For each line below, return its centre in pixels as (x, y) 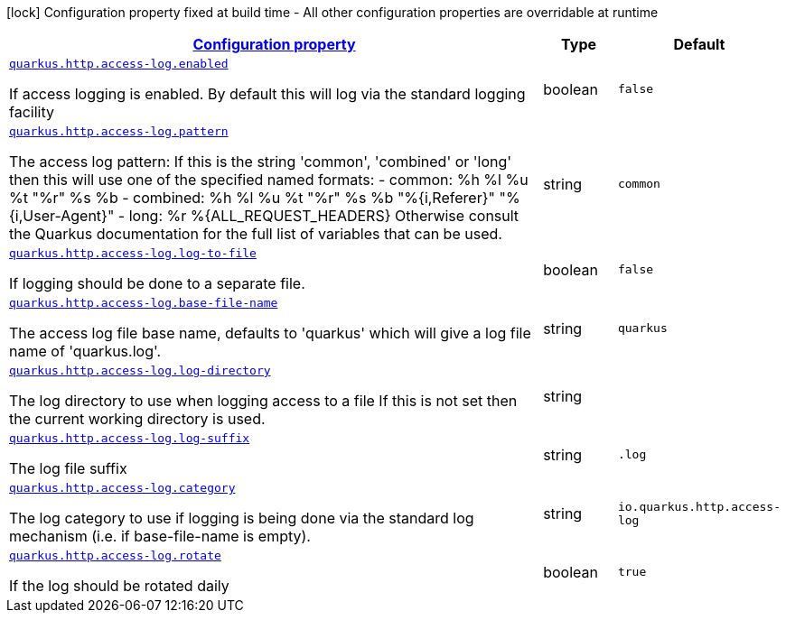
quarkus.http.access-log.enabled (119, 64)
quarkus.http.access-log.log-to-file (133, 253)
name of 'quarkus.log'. (85, 351)
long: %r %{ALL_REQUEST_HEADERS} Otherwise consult (324, 216)
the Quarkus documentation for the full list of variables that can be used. (256, 234)
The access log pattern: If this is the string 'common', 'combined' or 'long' (261, 162)
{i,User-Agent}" (62, 216)
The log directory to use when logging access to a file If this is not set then (263, 401)
